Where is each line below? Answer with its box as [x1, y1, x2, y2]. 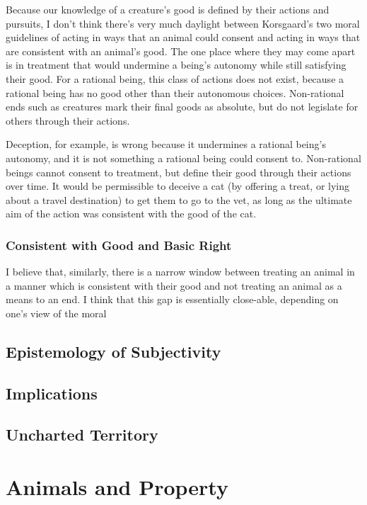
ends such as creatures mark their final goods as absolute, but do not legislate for [6, 99, 359, 114]
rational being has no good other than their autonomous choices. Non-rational [6, 85, 344, 100]
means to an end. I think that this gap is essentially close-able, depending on [6, 292, 339, 307]
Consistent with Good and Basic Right [6, 236, 232, 254]
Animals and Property [6, 472, 228, 501]
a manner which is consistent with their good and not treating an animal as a [6, 278, 342, 293]
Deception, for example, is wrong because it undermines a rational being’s [6, 137, 326, 152]
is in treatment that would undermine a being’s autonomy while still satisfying [6, 57, 346, 72]
